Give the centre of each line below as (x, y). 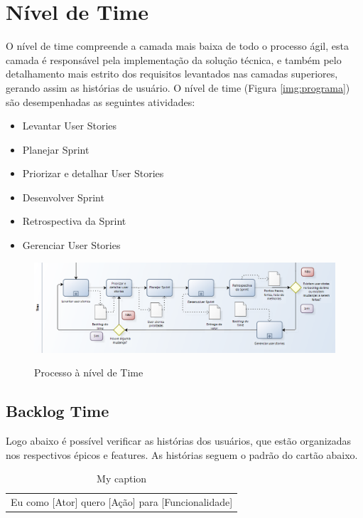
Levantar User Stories (70, 126)
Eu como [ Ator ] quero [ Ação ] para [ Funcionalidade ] (122, 502)
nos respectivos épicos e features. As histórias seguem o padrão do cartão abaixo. (182, 454)
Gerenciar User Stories (71, 245)
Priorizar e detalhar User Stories (93, 173)
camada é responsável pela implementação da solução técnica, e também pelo (174, 59)
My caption (122, 479)
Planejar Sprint (56, 149)
